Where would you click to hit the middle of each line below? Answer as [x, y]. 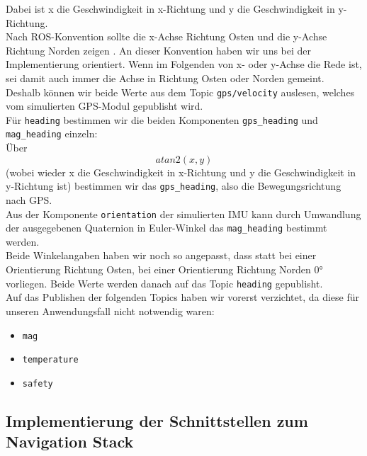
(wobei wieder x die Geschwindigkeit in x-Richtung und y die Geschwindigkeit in [181, 172]
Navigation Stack [70, 441]
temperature [50, 360]
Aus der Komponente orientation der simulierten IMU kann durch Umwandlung [183, 213]
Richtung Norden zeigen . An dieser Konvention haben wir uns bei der [159, 50]
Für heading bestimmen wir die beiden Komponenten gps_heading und [162, 119]
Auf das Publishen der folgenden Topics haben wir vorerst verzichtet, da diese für [182, 297]
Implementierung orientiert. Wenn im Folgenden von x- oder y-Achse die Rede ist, [184, 64]
